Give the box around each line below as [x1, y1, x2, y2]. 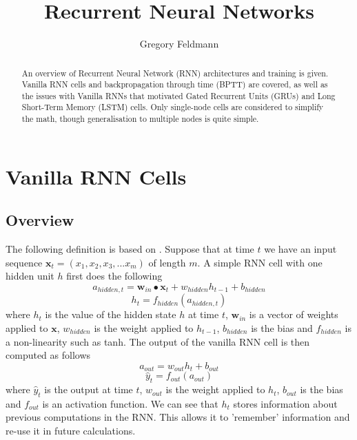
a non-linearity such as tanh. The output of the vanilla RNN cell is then [6, 334, 310, 348]
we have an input [264, 242, 337, 256]
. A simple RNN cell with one [197, 255, 323, 269]
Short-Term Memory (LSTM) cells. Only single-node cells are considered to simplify [21, 101, 324, 113]
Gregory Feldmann [139, 36, 219, 51]
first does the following [66, 269, 163, 283]
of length [148, 255, 186, 269]
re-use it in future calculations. [6, 423, 136, 438]
